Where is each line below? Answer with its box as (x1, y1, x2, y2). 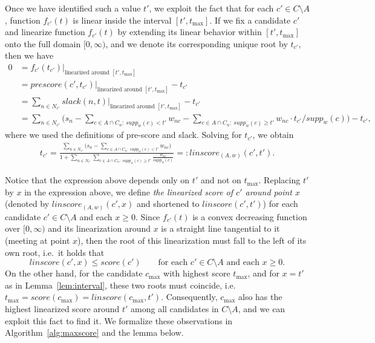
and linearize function (5, 25, 85, 38)
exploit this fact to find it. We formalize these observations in (5, 314, 233, 327)
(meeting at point (5, 234, 70, 246)
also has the (238, 290, 282, 303)
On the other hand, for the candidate (5, 267, 143, 279)
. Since (135, 210, 160, 223)
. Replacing (258, 174, 301, 186)
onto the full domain (5, 37, 81, 50)
